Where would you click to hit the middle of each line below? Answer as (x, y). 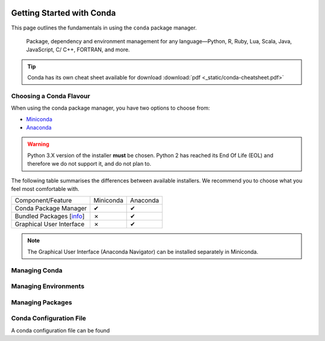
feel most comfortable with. (45, 189)
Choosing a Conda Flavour (51, 96)
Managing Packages (42, 302)
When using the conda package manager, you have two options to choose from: (110, 108)
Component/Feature (43, 201)
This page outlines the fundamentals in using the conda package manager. (104, 28)
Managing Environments (48, 286)
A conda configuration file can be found (60, 330)
